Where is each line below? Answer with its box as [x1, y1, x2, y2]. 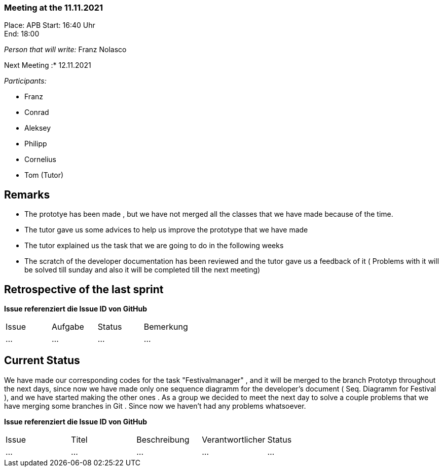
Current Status [4, 354, 80, 367]
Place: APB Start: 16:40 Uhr [4, 21, 95, 30]
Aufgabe [51, 322, 84, 332]
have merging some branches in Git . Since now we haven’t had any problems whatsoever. [4, 401, 306, 410]
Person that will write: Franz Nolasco [4, 45, 127, 54]
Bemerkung [143, 322, 188, 332]
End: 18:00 [4, 29, 40, 38]
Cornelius [24, 155, 56, 164]
